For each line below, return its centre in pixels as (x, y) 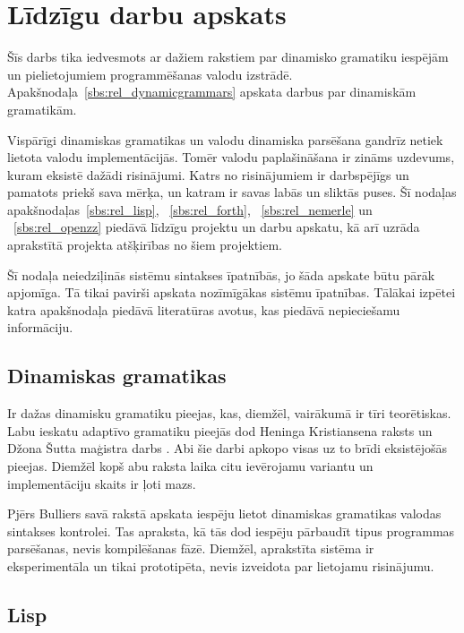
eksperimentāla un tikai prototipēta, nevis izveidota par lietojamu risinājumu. (221, 565)
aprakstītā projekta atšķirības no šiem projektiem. (145, 245)
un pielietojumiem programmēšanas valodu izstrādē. (150, 74)
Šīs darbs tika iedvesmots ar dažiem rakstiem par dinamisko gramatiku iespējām (228, 57)
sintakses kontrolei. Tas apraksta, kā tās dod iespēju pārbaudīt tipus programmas (231, 530)
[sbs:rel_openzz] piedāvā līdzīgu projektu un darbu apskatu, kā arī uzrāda (217, 227)
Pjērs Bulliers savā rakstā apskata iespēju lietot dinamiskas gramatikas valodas (224, 513)
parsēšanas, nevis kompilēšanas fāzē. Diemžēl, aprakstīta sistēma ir (191, 548)
